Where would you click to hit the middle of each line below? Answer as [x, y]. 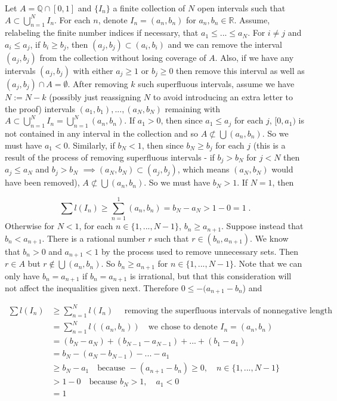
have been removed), [42, 182]
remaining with [193, 108]
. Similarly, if [91, 145]
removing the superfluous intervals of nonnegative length [228, 311]
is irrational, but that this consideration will [211, 275]
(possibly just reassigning [95, 96]
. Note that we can [268, 263]
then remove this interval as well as [240, 70]
